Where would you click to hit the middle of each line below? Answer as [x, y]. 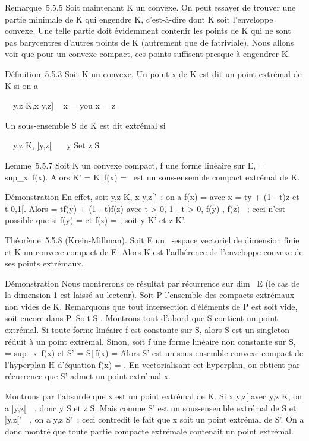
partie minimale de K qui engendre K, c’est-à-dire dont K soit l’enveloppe [139, 19]
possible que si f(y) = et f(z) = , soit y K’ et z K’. [95, 220]
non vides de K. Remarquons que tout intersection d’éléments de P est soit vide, [151, 306]
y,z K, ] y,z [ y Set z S [56, 145]
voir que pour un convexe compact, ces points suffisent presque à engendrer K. [148, 54]
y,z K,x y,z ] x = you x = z [64, 105]
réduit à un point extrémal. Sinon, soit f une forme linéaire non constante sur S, [150, 341]
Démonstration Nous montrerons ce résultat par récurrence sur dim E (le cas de [152, 283]
